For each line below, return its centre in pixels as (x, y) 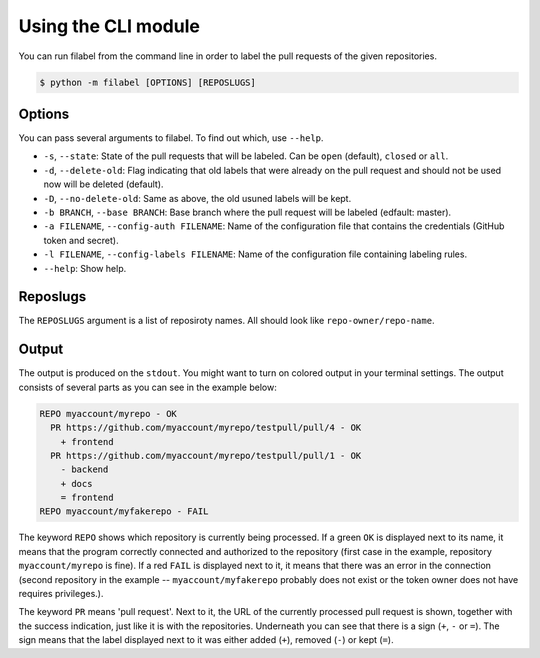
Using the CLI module (109, 26)
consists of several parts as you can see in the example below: (147, 387)
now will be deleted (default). (103, 184)
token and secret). (81, 240)
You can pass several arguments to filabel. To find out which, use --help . (171, 138)
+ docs (76, 483)
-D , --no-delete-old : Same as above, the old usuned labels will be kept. (197, 198)
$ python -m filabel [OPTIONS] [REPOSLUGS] (148, 82)
